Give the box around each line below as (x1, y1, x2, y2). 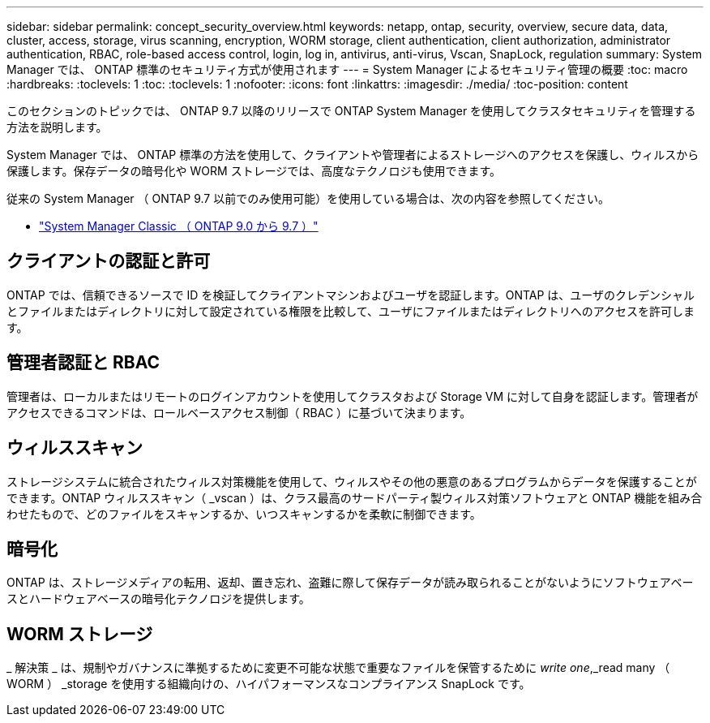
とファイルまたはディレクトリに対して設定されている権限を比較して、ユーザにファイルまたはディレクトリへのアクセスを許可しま (6, 303, 695, 318)
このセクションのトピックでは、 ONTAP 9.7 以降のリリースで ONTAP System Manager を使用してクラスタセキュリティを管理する (6, 104, 696, 118)
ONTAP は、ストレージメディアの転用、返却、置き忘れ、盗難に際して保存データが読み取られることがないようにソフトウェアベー (6, 575, 694, 590)
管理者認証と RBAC (6, 352, 160, 373)
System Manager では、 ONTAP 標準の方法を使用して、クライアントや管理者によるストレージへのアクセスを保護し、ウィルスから (6, 148, 699, 161)
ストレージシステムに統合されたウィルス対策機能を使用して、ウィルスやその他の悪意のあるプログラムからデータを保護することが (6, 474, 697, 488)
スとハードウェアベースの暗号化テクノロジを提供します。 (6, 592, 310, 606)
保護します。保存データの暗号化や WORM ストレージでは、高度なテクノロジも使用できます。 (6, 164, 502, 178)
